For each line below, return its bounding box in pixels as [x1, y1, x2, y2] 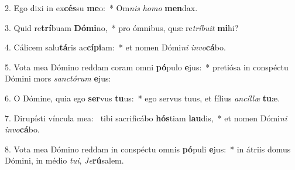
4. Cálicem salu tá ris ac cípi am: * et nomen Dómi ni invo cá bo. [5, 41, 226, 53]
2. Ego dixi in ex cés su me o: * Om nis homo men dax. [5, 2, 198, 13]
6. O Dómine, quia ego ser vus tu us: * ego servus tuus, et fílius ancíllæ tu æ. [5, 91, 280, 104]
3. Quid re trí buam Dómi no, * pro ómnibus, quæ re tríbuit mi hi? [5, 21, 239, 33]
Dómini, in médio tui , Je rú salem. [5, 154, 124, 166]
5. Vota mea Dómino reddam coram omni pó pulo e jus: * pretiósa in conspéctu [5, 60, 289, 73]
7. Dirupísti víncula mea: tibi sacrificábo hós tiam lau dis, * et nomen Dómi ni [5, 111, 287, 124]
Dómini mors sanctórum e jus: [5, 72, 111, 84]
